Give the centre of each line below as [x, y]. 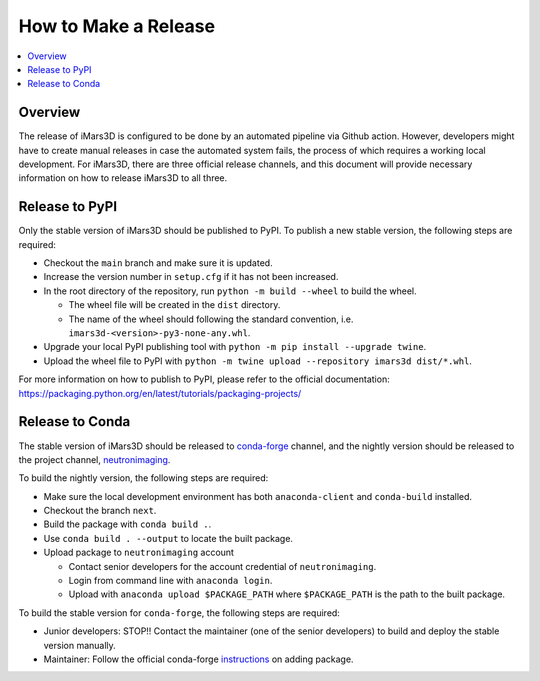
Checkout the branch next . [100, 511]
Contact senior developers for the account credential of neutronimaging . [222, 566]
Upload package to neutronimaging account [139, 552]
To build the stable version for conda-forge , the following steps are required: [179, 612]
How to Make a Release [116, 26]
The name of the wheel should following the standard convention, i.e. [211, 319]
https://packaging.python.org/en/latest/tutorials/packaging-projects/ [160, 393]
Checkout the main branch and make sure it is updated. [158, 263]
